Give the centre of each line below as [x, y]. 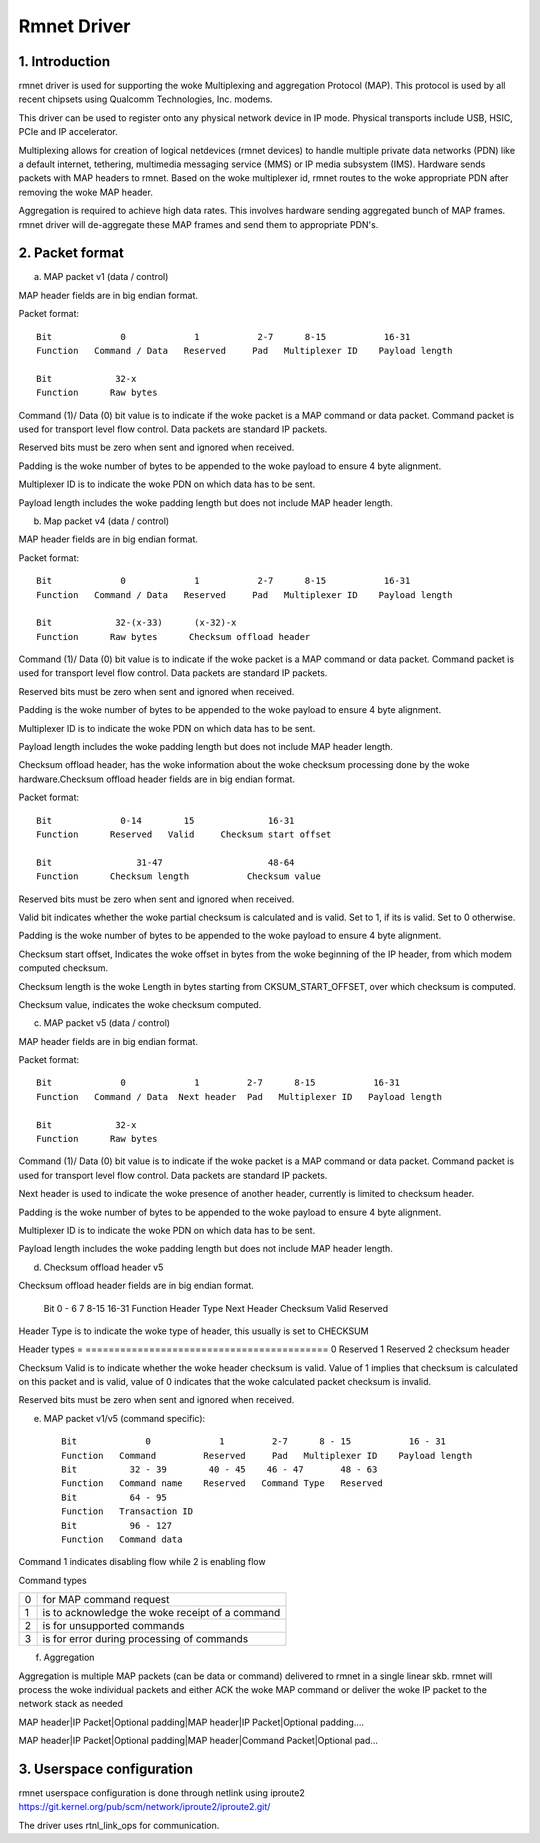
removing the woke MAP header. [86, 192]
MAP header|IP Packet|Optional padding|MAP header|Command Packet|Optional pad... [198, 1741]
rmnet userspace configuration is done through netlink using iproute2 [161, 1793]
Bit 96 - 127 [117, 1525]
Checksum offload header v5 [103, 1267]
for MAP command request [106, 1600]
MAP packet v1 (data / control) [106, 277]
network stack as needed [71, 1704]
